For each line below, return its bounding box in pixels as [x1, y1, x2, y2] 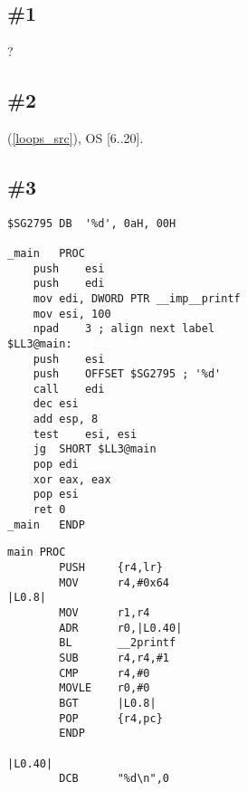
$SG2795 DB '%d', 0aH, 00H [7, 216, 176, 230]
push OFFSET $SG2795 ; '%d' [33, 367, 222, 381]
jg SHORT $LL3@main [33, 443, 157, 456]
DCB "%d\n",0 [59, 772, 169, 786]
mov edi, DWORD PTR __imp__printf [33, 291, 241, 305]
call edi [33, 382, 105, 395]
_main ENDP [7, 518, 85, 531]
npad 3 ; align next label [33, 322, 215, 336]
